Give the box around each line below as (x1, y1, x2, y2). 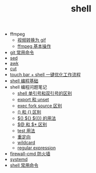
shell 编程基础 (9, 78, 39, 84)
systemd (9, 157, 28, 163)
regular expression (17, 145, 56, 151)
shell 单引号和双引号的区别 (17, 90, 72, 96)
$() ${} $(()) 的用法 (17, 115, 56, 121)
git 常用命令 (9, 49, 34, 55)
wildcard (17, 140, 36, 146)
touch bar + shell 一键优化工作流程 (9, 72, 81, 78)
